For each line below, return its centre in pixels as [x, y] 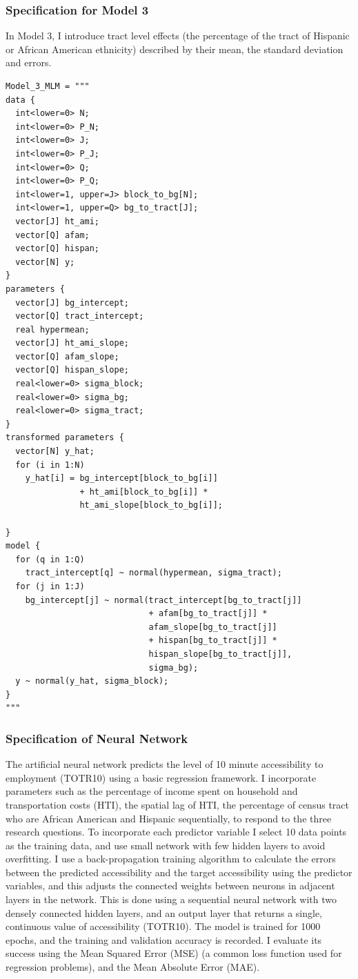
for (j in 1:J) [50, 586]
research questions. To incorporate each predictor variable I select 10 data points [176, 832]
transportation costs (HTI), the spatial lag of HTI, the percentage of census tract [177, 804]
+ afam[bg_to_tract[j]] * [208, 614]
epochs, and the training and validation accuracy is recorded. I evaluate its [164, 939]
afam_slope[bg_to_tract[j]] [213, 627]
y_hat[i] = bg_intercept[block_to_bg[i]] [121, 478]
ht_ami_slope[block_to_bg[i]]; [151, 505]
